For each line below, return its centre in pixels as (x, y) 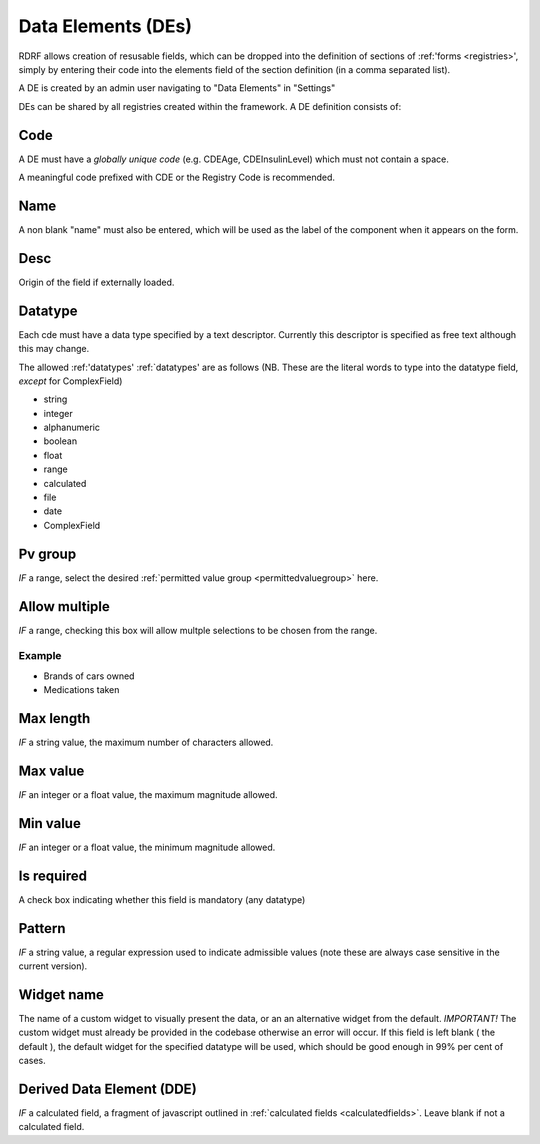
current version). (53, 966)
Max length (54, 718)
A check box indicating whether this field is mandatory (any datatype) (162, 899)
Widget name (61, 994)
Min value (50, 823)
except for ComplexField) (70, 381)
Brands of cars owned (89, 676)
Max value (51, 770)
